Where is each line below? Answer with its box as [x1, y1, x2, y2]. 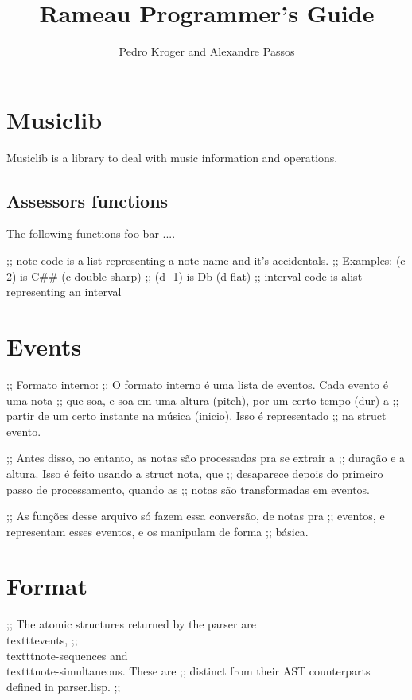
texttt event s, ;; [6, 632, 78, 648]
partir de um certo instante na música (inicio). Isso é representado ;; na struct [6, 407, 387, 424]
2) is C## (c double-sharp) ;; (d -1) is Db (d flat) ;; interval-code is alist [6, 267, 363, 284]
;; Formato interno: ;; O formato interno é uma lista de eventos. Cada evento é [6, 375, 388, 392]
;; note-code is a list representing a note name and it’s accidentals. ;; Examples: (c [6, 252, 406, 269]
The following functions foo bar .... [6, 225, 176, 242]
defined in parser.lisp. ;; [6, 678, 121, 694]
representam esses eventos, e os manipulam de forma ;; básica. [6, 523, 309, 539]
